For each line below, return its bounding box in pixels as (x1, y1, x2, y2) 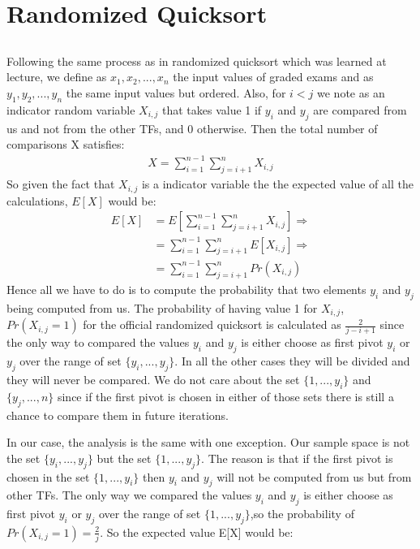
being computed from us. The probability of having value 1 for (6, 299, 318, 316)
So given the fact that (6, 175, 115, 192)
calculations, (6, 192, 68, 209)
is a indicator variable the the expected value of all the (141, 175, 414, 192)
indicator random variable (6, 101, 135, 118)
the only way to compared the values (6, 334, 190, 351)
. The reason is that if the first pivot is (201, 449, 393, 466)
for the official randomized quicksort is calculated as (83, 316, 341, 333)
